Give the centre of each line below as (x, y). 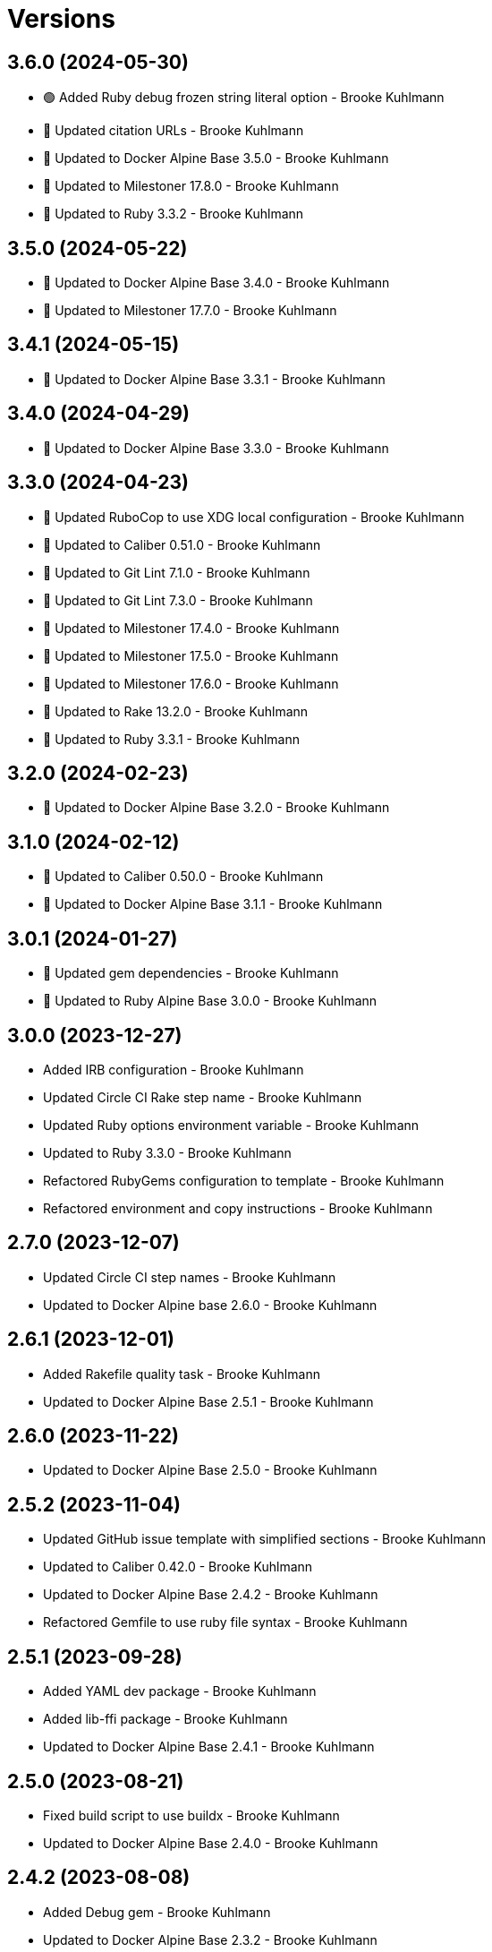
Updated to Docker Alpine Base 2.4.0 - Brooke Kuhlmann (211, 1843)
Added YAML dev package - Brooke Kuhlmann (180, 1691)
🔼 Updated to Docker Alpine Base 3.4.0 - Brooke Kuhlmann (216, 283)
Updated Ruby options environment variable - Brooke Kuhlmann (231, 1125)
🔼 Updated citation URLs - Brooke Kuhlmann (174, 131)
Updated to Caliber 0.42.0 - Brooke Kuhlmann (178, 1567)
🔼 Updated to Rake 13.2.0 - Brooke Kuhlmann (176, 711)
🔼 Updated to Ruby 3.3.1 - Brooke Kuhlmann (171, 739)
